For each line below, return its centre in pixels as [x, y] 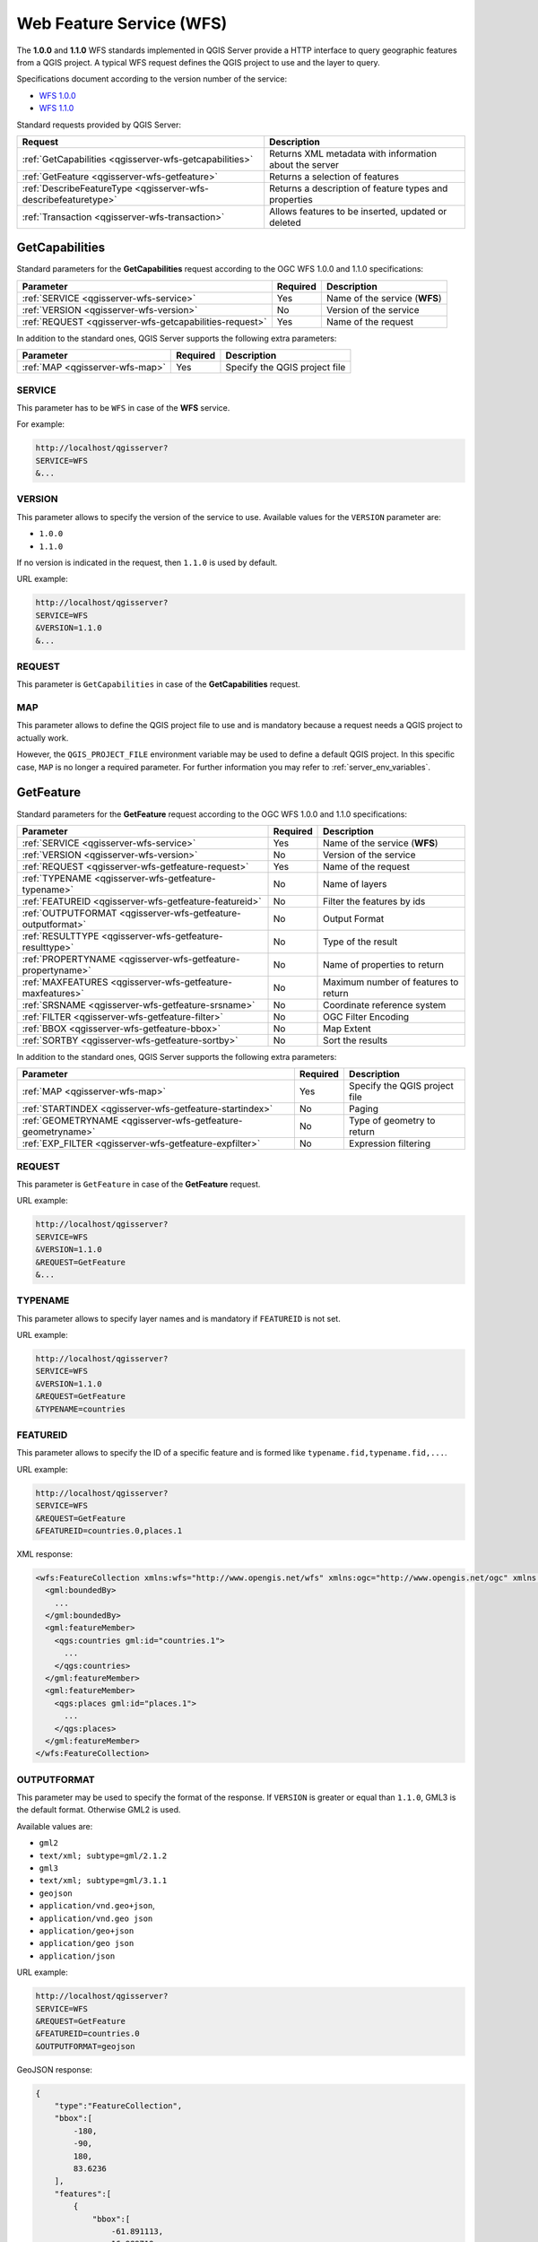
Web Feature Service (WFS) [122, 23]
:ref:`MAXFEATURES [65, 982]
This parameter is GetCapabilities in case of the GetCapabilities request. [158, 684]
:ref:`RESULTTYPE [61, 935]
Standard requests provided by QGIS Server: [99, 125]
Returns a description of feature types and [359, 188]
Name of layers [355, 883]
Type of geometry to [392, 1121]
